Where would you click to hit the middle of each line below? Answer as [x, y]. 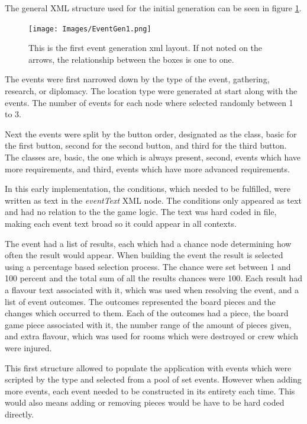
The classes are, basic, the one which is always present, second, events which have [153, 157]
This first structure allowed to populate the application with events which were [148, 367]
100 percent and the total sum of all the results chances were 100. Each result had [154, 278]
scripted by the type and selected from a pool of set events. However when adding [153, 379]
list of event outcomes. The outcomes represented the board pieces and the [140, 301]
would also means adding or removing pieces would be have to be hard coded [145, 402]
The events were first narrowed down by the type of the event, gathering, [137, 79]
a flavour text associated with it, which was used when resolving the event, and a [152, 289]
